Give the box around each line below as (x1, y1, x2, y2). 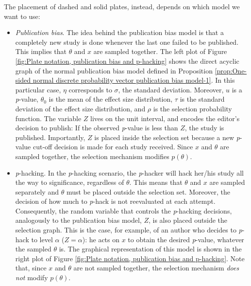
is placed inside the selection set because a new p (94, 132, 240, 142)
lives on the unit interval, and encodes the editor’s (90, 113, 240, 123)
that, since (15, 263, 47, 273)
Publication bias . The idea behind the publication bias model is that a (15, 27, 224, 37)
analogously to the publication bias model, (15, 215, 142, 225)
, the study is (184, 123, 224, 133)
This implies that (15, 46, 67, 56)
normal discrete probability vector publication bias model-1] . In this (33, 75, 235, 85)
